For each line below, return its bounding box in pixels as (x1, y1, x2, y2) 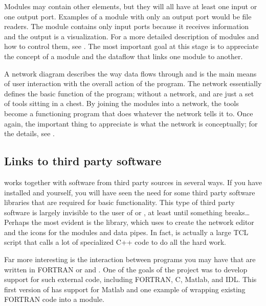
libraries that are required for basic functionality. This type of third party (4, 197, 235, 208)
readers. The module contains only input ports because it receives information (4, 21, 249, 32)
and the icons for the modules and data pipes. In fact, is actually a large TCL (4, 226, 249, 237)
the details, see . (4, 128, 55, 139)
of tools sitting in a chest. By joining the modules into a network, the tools (4, 98, 239, 109)
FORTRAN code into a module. (4, 294, 104, 304)
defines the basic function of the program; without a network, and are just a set (4, 88, 254, 98)
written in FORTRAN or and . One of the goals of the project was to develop (4, 264, 248, 274)
